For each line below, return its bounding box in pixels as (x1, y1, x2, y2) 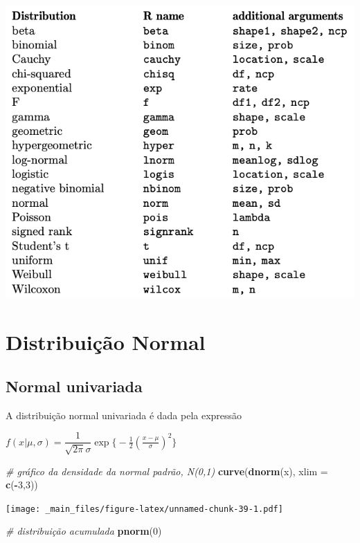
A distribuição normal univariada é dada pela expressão (6, 407, 242, 422)
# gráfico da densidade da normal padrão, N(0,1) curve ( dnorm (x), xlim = (6, 463, 328, 478)
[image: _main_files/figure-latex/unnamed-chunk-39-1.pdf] (6, 504, 283, 514)
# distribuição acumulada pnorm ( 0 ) (6, 524, 162, 538)
